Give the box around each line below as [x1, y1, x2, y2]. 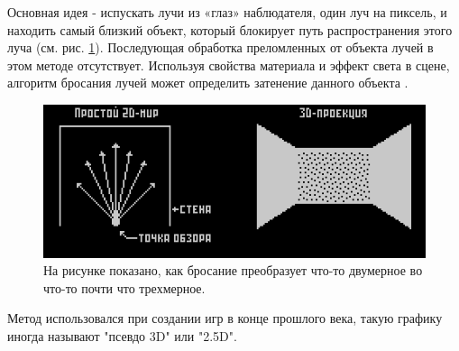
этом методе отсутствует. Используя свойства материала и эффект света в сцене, [7, 55, 450, 74]
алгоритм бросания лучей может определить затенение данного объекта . [7, 73, 409, 92]
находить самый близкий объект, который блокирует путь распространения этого [7, 20, 453, 39]
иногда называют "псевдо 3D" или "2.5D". [7, 326, 237, 345]
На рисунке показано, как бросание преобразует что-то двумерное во [43, 261, 423, 280]
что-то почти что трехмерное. [43, 278, 206, 297]
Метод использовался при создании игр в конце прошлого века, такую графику [7, 309, 443, 328]
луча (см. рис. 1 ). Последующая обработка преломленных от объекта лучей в [7, 38, 434, 57]
